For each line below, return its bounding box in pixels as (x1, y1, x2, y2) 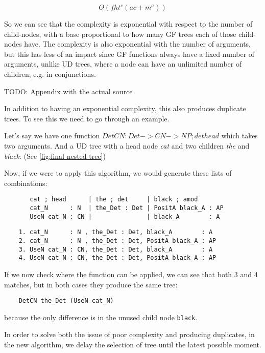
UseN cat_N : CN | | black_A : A (30, 213, 220, 220)
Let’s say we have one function (4, 130, 100, 141)
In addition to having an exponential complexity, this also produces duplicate (4, 103, 246, 114)
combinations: (4, 177, 47, 188)
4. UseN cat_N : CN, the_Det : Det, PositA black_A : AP (18, 254, 216, 262)
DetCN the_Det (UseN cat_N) (18, 297, 114, 305)
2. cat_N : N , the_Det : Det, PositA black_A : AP (18, 237, 216, 244)
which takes (221, 130, 258, 141)
